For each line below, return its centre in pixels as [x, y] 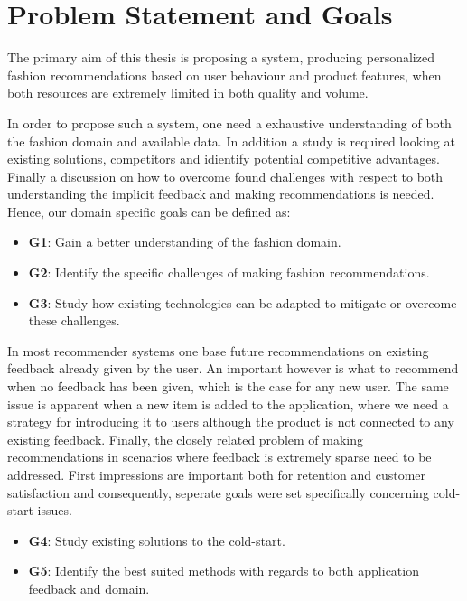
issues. [55, 510]
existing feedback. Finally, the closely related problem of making [186, 439]
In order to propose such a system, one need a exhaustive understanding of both [229, 122]
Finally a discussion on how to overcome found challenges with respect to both [225, 176]
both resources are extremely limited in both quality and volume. [188, 93]
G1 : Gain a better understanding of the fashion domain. [185, 242]
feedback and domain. [89, 588]
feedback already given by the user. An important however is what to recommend [233, 368]
